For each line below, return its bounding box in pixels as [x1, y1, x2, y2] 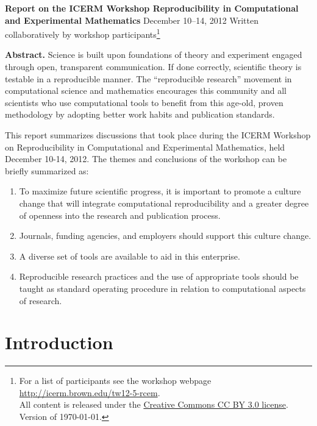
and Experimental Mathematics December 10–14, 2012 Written [5, 13, 258, 26]
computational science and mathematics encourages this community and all [5, 84, 287, 97]
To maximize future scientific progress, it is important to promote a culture [19, 185, 301, 197]
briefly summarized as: [5, 164, 89, 177]
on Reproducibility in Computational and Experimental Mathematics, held [5, 140, 285, 153]
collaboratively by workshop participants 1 [5, 26, 160, 40]
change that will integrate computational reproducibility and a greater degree [19, 196, 309, 209]
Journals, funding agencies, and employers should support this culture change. [19, 229, 312, 242]
